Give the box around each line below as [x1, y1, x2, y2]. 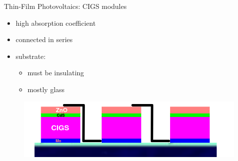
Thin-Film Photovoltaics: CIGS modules [4, 1, 127, 11]
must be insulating [27, 67, 84, 78]
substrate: [15, 51, 46, 61]
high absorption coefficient [15, 17, 96, 28]
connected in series [15, 34, 73, 45]
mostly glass [27, 84, 65, 94]
